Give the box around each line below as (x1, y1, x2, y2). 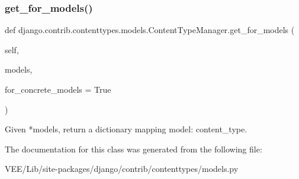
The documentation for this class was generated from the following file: (5, 142, 262, 155)
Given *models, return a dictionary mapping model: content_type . (5, 123, 247, 135)
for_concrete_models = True (5, 83, 111, 95)
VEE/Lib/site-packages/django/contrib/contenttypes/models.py (5, 162, 239, 175)
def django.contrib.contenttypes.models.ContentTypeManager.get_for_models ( (5, 24, 295, 36)
